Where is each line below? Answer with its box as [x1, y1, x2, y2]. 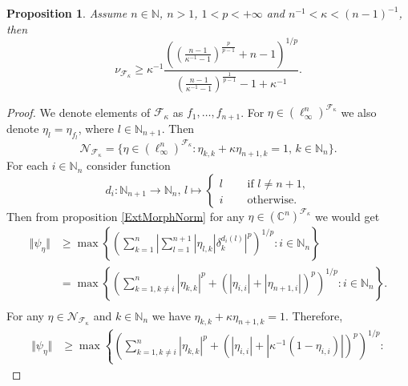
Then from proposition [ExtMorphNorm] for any [6, 207, 244, 224]
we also [341, 103, 377, 120]
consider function [87, 157, 171, 174]
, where [78, 119, 115, 136]
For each [6, 157, 48, 174]
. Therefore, [285, 307, 343, 324]
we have [151, 307, 191, 324]
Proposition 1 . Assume [6, 5, 127, 21]
